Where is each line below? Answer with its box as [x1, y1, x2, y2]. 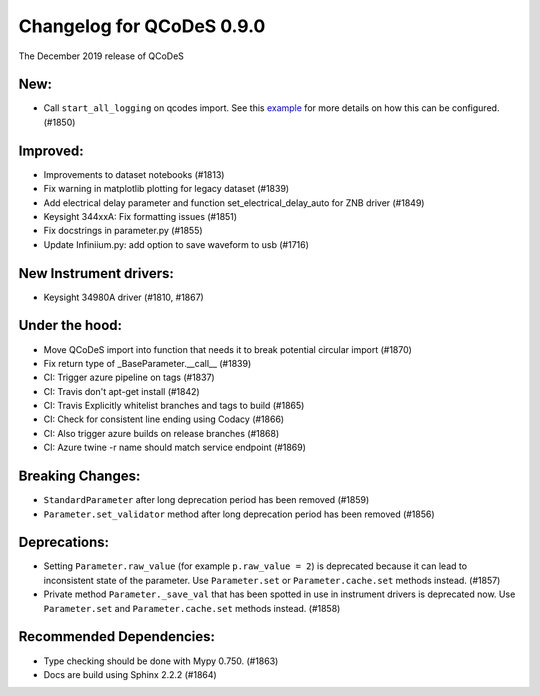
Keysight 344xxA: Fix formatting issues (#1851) [43, 210, 238, 222]
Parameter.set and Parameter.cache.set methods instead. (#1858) [43, 602, 341, 614]
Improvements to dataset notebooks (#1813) [43, 168, 225, 180]
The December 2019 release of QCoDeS [18, 50, 185, 62]
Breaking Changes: [18, 468, 141, 485]
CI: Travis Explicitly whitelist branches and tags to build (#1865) [43, 400, 305, 412]
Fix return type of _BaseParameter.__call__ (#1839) [43, 357, 252, 369]
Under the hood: [18, 317, 123, 334]
